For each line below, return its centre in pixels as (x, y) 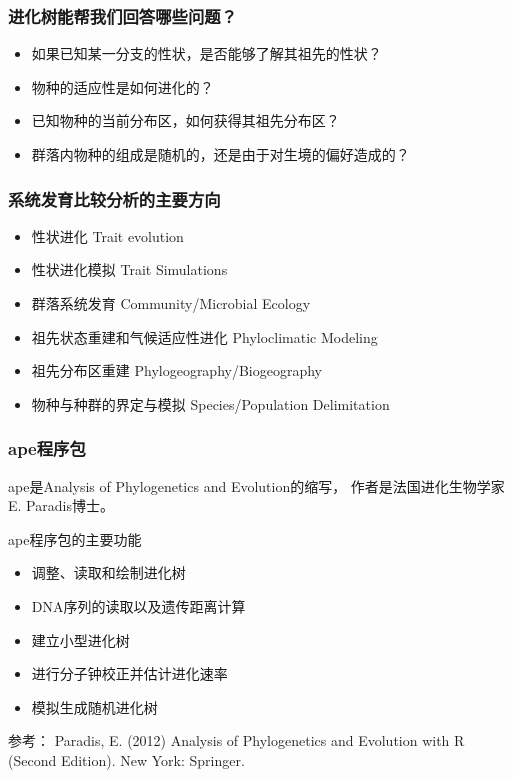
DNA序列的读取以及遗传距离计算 (138, 605)
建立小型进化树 (80, 639)
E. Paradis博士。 (61, 505)
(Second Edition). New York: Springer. (126, 759)
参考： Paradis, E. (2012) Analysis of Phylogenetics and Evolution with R (236, 740)
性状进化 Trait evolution (107, 235)
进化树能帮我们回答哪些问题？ (123, 15)
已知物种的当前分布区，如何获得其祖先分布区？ (185, 120)
